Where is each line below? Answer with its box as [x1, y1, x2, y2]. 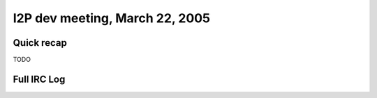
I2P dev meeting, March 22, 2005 [13, 10, 211, 26]
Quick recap [13, 37, 68, 49]
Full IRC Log [13, 73, 66, 85]
